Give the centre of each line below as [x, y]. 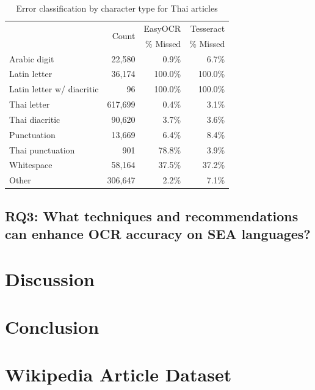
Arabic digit [32, 58]
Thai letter [30, 104]
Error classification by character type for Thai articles [117, 8]
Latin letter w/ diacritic [54, 89]
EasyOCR [162, 28]
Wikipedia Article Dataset [118, 374]
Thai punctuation [42, 149]
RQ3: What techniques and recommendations [152, 215]
